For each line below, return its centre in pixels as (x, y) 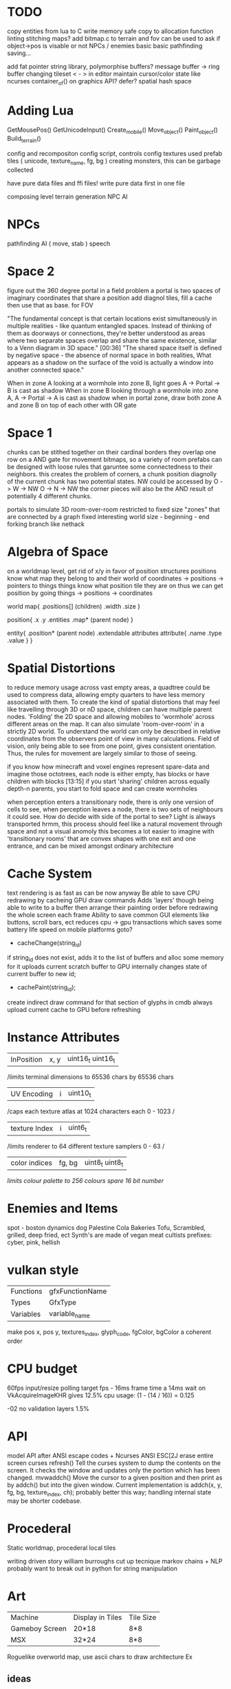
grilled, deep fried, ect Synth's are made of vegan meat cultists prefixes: (110, 1235)
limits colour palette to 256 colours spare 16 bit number (86, 1180)
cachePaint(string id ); (46, 988)
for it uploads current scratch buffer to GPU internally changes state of (107, 967)
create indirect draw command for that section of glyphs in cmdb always (110, 1002)
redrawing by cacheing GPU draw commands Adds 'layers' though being (111, 900)
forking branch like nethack (46, 524)
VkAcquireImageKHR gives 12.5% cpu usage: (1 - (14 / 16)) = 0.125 (101, 1395)
